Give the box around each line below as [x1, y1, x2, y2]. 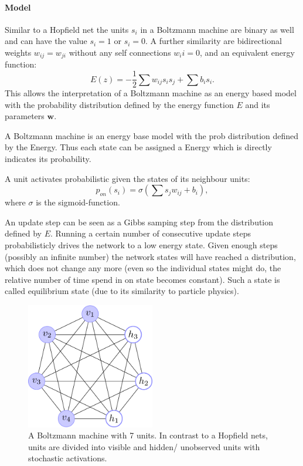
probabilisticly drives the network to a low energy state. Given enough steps [5, 239, 278, 251]
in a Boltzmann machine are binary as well [140, 23, 294, 35]
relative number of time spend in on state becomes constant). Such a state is [5, 273, 280, 285]
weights [5, 46, 32, 58]
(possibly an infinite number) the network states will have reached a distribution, [5, 250, 296, 262]
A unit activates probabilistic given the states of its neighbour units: [5, 172, 250, 184]
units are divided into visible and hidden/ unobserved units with [28, 440, 260, 453]
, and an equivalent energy [200, 46, 295, 58]
